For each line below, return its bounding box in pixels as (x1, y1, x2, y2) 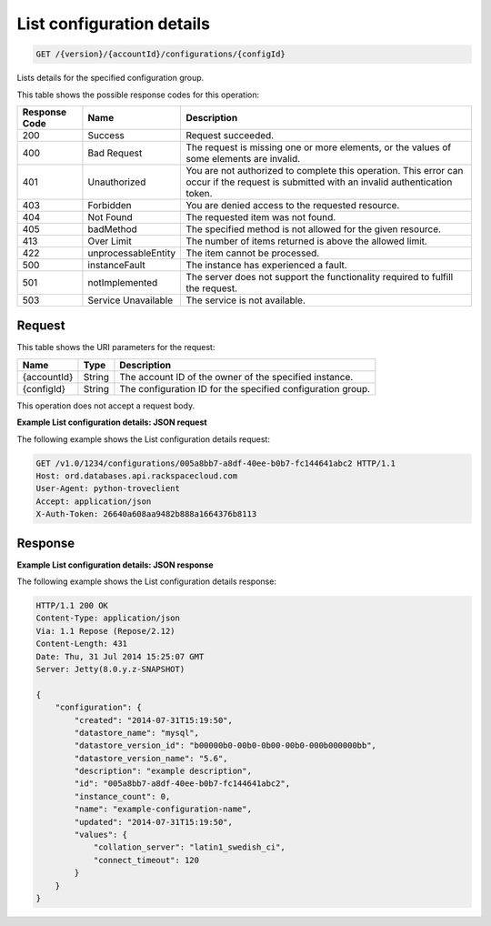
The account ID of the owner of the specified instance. (119, 370, 354, 383)
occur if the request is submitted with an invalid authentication (185, 176, 453, 188)
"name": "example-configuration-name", (74, 804, 252, 814)
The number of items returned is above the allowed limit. (185, 235, 427, 247)
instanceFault (87, 258, 145, 271)
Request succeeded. (185, 128, 275, 141)
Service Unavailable (87, 294, 174, 307)
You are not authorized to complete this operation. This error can (185, 164, 464, 176)
